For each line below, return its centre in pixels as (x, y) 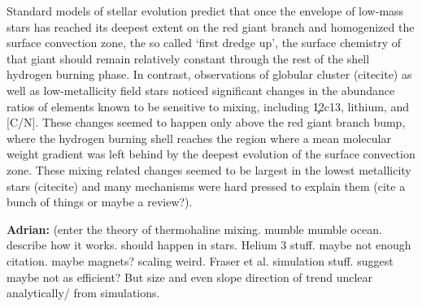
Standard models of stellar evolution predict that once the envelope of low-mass (205, 11)
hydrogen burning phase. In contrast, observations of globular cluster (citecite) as (209, 74)
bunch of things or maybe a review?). (100, 202)
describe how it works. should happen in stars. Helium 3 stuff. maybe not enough (209, 245)
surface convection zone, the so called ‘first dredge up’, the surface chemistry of (204, 43)
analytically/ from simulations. (83, 293)
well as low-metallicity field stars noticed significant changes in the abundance (201, 90)
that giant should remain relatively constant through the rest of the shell (188, 58)
